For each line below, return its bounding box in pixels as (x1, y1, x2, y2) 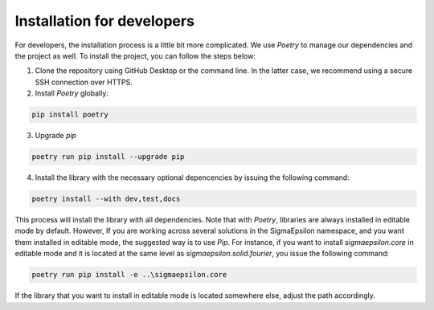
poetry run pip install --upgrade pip (31, 153, 185, 161)
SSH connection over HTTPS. (35, 77, 133, 87)
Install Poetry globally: (35, 88, 108, 98)
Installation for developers (14, 12, 194, 30)
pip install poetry (31, 110, 108, 120)
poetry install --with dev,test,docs (31, 194, 181, 204)
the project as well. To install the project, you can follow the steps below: (14, 51, 256, 60)
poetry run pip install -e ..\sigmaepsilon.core (31, 270, 227, 279)
